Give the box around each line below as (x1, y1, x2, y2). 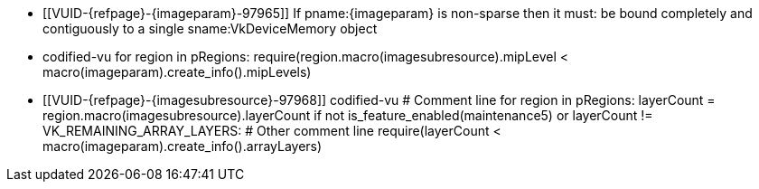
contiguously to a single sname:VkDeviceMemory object (42, 21, 378, 36)
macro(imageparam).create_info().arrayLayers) (42, 138, 323, 154)
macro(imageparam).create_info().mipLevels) (42, 64, 312, 80)
